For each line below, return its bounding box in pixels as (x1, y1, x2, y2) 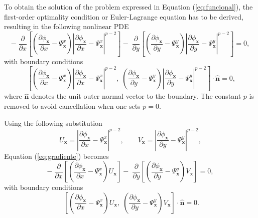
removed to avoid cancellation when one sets (4, 100, 141, 111)
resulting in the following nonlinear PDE (4, 21, 129, 32)
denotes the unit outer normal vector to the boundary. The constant (31, 91, 241, 101)
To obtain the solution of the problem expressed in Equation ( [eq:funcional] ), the (4, 2, 253, 12)
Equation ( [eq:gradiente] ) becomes (4, 150, 109, 161)
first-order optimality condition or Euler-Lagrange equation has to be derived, (4, 11, 243, 22)
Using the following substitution (4, 117, 102, 128)
